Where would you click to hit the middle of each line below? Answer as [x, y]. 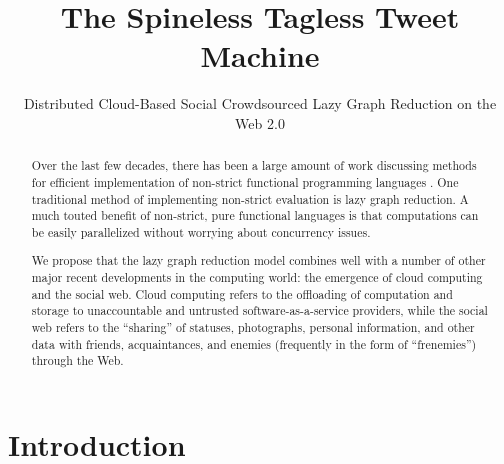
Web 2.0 [260, 122]
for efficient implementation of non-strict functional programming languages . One [245, 181]
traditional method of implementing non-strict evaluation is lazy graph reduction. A [250, 198]
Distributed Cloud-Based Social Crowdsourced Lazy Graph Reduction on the [260, 103]
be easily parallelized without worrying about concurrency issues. [201, 231]
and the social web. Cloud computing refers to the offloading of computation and [242, 293]
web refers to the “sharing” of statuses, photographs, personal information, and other [253, 327]
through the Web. [77, 360]
